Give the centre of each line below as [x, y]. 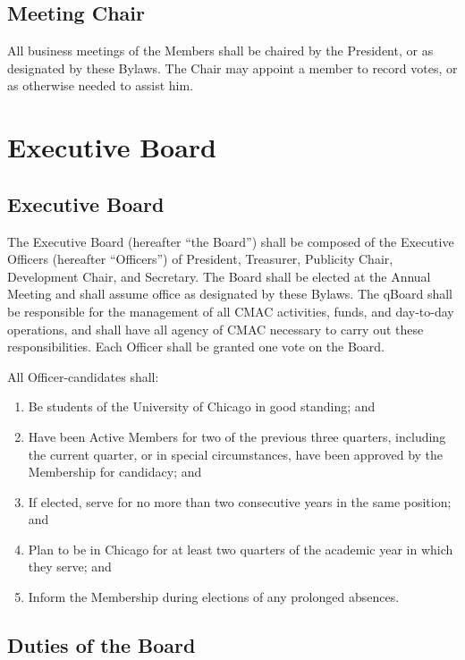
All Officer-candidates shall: [83, 376]
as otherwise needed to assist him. [101, 85]
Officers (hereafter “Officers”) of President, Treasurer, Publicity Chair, [200, 259]
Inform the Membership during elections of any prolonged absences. [214, 597]
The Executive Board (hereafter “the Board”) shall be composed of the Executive [231, 241]
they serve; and [70, 567]
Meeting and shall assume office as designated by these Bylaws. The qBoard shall [230, 294]
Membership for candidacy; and [115, 472]
